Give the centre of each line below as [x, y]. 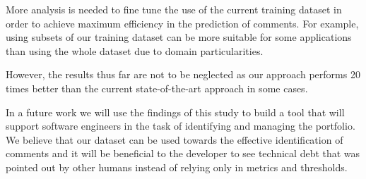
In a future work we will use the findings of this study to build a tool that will [175, 112]
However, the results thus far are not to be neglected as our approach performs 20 [183, 74]
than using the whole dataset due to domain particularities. [135, 50]
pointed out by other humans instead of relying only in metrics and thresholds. [177, 167]
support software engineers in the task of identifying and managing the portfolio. [181, 126]
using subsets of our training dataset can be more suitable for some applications [179, 37]
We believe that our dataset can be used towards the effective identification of [175, 139]
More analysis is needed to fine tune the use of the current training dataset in [174, 9]
